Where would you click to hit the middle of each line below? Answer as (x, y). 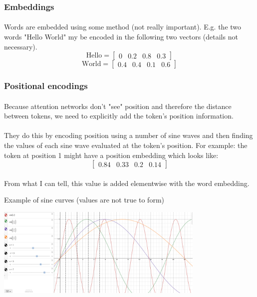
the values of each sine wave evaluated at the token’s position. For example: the (126, 145)
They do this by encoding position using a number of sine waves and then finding (128, 135)
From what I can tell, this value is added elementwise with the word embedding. (127, 183)
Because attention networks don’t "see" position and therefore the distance (118, 106)
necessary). (21, 46)
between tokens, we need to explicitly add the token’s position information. (119, 116)
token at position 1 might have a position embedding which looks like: (111, 155)
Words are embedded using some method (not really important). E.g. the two (123, 27)
